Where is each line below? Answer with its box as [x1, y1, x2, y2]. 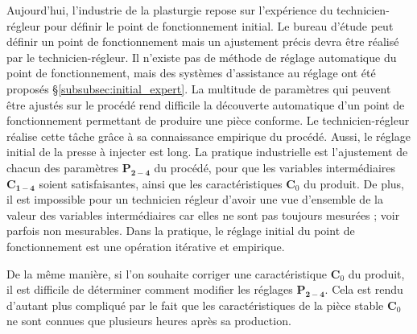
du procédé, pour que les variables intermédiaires [154, 159, 396, 175]
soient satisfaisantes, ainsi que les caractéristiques [39, 175, 283, 192]
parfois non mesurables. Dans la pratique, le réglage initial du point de [6, 222, 355, 239]
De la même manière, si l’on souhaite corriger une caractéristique [6, 265, 328, 282]
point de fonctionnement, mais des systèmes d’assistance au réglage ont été [6, 64, 376, 81]
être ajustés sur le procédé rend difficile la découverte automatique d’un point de [6, 96, 405, 113]
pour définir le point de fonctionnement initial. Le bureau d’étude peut [43, 17, 394, 34]
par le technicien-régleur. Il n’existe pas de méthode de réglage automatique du [6, 48, 397, 65]
